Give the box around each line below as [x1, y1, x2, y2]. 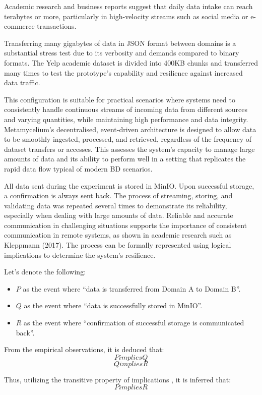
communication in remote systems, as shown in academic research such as [4, 230, 232, 240]
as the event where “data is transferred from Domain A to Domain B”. [23, 283, 241, 294]
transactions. [37, 21, 77, 31]
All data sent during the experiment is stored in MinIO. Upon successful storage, [4, 180, 254, 191]
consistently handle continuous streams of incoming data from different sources [4, 104, 247, 115]
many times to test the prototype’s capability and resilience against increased [4, 67, 243, 78]
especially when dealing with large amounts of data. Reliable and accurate [4, 210, 233, 220]
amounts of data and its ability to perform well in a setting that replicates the [4, 153, 246, 164]
